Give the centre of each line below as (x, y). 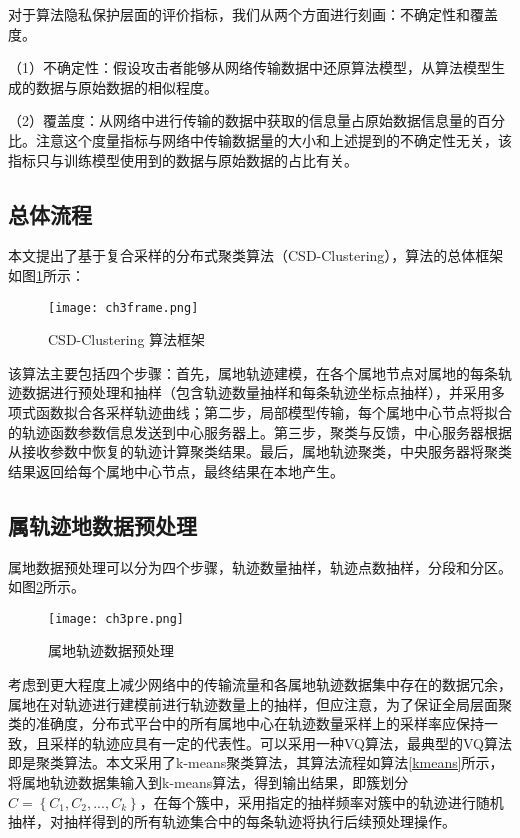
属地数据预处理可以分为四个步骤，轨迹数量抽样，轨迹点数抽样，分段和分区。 (260, 566)
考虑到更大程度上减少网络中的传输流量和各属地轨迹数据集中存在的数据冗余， (260, 684)
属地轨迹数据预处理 (111, 650)
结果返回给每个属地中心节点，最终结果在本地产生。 (176, 470)
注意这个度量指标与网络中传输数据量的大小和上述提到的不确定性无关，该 (273, 139)
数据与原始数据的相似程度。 (126, 86)
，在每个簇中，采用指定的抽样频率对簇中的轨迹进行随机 (321, 801)
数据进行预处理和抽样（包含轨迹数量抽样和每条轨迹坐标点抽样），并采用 (256, 392)
